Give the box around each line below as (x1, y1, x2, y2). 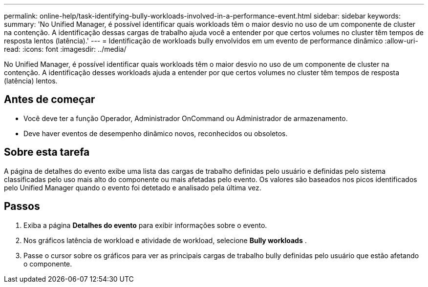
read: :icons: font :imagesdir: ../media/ (4, 45, 127, 53)
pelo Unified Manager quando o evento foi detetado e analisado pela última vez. (4, 183, 261, 192)
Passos (4, 200, 40, 213)
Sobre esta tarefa (4, 146, 90, 159)
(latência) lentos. (4, 77, 58, 85)
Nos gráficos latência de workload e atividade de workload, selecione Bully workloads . (23, 236, 307, 245)
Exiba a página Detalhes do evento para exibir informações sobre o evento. (23, 221, 267, 229)
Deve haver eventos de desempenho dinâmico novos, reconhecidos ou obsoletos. (23, 129, 288, 138)
